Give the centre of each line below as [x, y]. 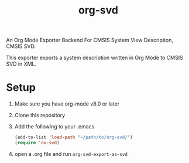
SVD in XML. [21, 64]
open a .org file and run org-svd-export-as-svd [71, 154]
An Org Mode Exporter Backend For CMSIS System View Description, [90, 40]
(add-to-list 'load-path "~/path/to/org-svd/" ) [73, 137]
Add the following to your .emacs [54, 127]
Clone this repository [40, 116]
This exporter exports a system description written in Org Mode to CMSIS [94, 58]
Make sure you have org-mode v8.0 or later [67, 104]
